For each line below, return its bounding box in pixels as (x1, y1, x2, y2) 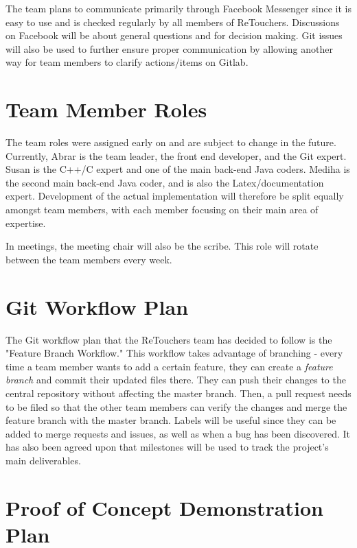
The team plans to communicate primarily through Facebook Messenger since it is (5, 1, 352, 15)
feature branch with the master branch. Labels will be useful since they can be (5, 413, 336, 427)
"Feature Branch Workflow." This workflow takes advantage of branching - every (5, 346, 343, 360)
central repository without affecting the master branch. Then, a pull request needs (5, 385, 352, 400)
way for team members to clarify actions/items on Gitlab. (5, 55, 249, 69)
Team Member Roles (5, 95, 207, 123)
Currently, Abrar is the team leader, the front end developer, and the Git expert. (5, 148, 347, 163)
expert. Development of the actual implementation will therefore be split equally (5, 189, 344, 203)
